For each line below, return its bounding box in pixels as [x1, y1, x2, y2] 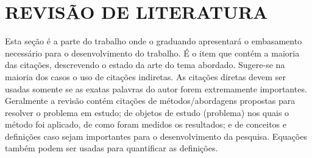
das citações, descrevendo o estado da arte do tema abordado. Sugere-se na [5, 58, 285, 71]
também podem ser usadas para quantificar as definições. [5, 142, 218, 154]
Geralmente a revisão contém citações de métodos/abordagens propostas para [5, 94, 296, 107]
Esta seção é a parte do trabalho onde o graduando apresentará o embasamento [5, 35, 302, 47]
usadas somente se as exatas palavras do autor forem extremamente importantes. [5, 82, 307, 95]
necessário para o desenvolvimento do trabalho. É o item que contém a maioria [5, 46, 300, 59]
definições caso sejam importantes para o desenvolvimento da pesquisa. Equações [5, 129, 307, 142]
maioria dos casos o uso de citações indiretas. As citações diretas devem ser [5, 70, 286, 83]
